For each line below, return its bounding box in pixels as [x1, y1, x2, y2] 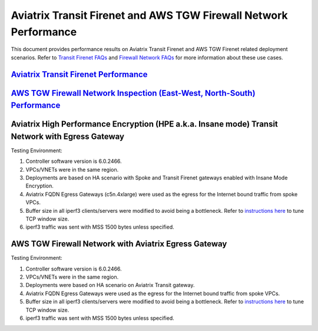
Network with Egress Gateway [11, 131, 125, 141]
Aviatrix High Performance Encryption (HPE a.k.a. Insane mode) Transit [11, 119, 278, 129]
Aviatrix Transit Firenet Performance [11, 69, 148, 79]
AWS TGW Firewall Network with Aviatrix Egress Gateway [11, 239, 227, 249]
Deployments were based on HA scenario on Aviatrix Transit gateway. [25, 282, 195, 289]
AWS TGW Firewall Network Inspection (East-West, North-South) [11, 88, 256, 98]
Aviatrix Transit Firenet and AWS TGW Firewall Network [11, 9, 288, 22]
